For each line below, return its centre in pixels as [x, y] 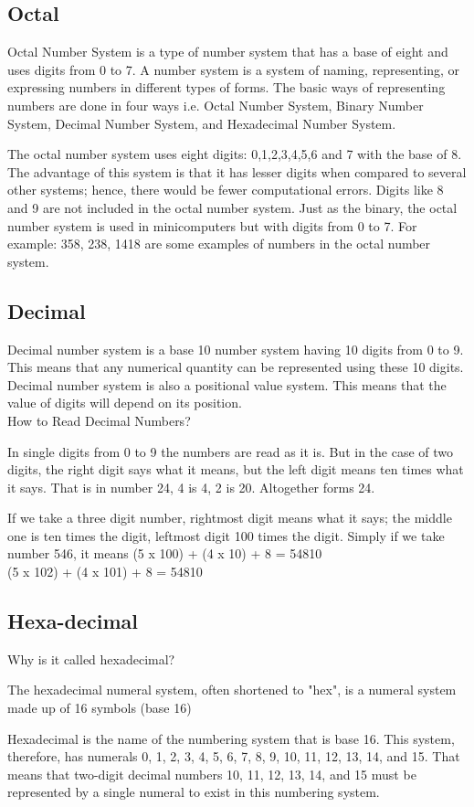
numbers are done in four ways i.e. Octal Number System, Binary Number [216, 105]
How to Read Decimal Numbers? [99, 420]
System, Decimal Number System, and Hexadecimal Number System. [202, 123]
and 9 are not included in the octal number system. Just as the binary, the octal [232, 207]
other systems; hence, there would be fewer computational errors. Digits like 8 [226, 190]
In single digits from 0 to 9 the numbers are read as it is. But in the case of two [231, 451]
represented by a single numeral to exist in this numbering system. [194, 792]
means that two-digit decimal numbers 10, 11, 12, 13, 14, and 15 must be [212, 774]
